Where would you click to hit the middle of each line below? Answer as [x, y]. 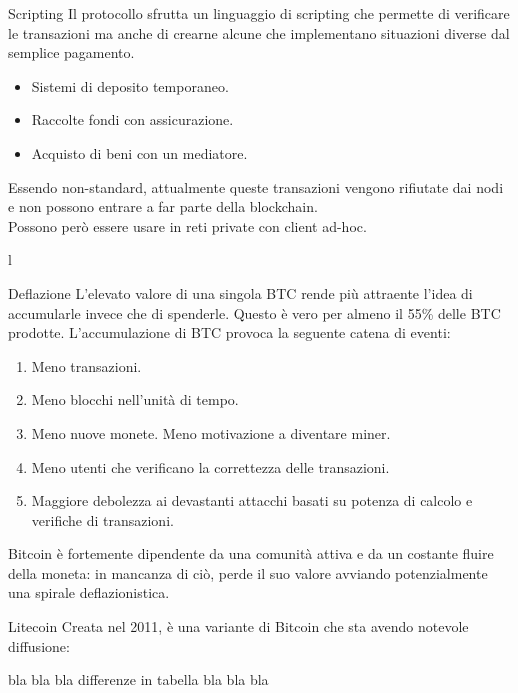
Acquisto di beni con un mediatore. [139, 152]
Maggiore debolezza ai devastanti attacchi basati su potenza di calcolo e [252, 500]
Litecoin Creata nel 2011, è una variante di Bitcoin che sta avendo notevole [238, 626]
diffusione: [39, 645]
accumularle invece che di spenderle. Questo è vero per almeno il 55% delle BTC [254, 312]
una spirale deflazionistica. [89, 592]
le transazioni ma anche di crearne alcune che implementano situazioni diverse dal [259, 32]
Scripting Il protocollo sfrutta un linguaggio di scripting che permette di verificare [259, 13]
